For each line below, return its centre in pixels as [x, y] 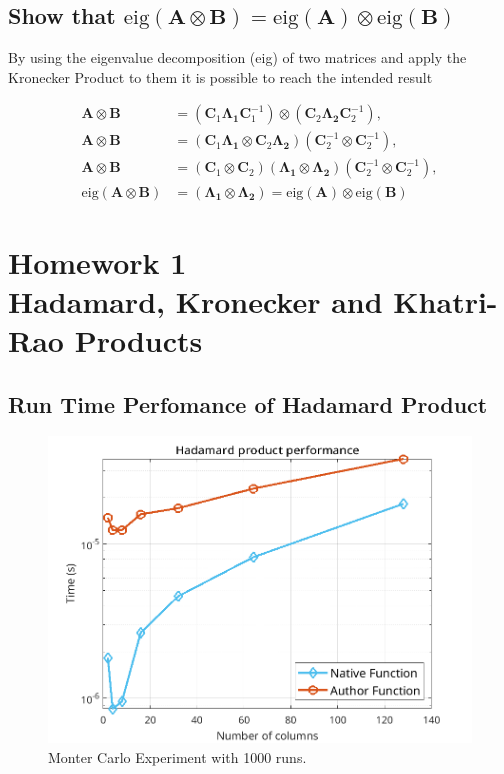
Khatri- [445, 300]
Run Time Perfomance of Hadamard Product [248, 403]
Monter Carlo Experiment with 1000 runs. [177, 756]
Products [138, 340]
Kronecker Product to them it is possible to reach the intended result [220, 76]
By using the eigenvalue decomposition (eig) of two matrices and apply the [237, 57]
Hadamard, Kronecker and [195, 300]
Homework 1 [97, 261]
